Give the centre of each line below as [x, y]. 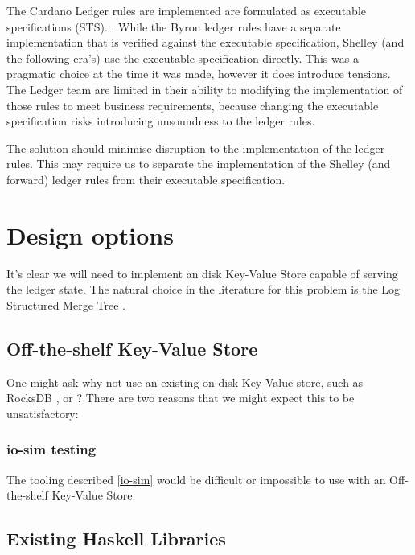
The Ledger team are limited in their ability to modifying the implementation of [205, 89]
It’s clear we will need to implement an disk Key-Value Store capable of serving [202, 273]
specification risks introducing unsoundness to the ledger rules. [161, 121]
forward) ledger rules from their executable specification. [146, 179]
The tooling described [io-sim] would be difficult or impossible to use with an [196, 479]
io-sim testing [51, 449]
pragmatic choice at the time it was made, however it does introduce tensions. [199, 74]
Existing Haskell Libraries [116, 539]
